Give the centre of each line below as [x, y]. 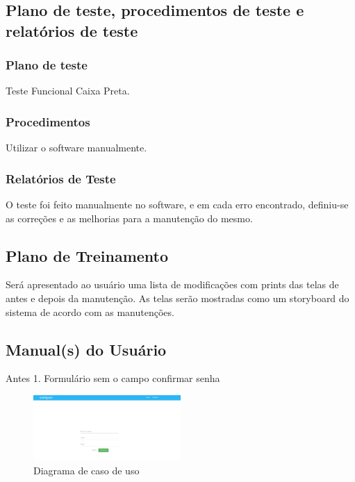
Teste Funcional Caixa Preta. [68, 91]
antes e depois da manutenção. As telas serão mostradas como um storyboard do [177, 298]
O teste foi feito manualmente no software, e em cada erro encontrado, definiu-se [177, 205]
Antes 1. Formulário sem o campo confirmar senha [113, 378]
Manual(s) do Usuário [86, 349]
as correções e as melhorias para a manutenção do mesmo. [129, 218]
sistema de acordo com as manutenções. [90, 311]
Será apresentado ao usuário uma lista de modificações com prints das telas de [172, 284]
